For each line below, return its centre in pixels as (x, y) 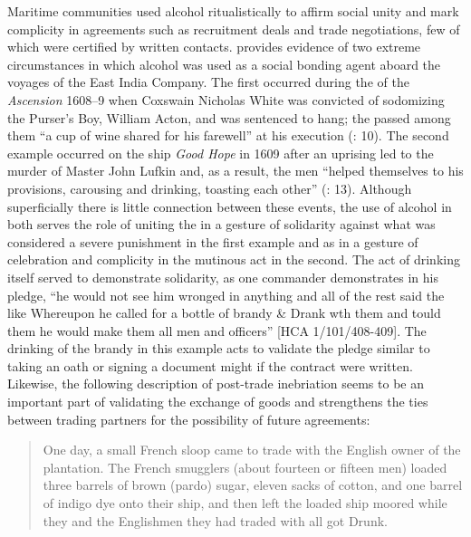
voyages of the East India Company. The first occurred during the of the (208, 82)
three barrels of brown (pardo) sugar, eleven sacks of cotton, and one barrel (253, 485)
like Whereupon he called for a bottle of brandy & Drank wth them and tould (224, 313)
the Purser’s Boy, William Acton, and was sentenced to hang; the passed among (229, 117)
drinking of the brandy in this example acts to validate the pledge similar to (219, 348)
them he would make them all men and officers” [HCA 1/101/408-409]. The (217, 330)
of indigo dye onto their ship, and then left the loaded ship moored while (245, 503)
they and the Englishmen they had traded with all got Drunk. (215, 520)
